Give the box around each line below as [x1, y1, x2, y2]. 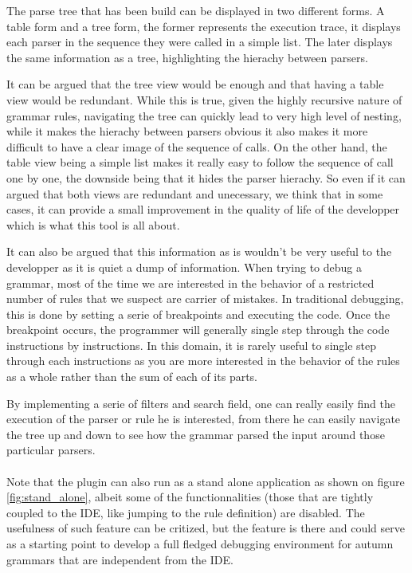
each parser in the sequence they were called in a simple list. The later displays [6, 33, 393, 50]
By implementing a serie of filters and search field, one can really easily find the [6, 394, 395, 411]
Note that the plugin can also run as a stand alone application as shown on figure [6, 473, 405, 489]
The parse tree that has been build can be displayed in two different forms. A [6, 2, 385, 18]
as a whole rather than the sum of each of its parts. [6, 368, 258, 385]
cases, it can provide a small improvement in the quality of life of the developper [6, 201, 400, 218]
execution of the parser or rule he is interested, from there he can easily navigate [6, 410, 401, 427]
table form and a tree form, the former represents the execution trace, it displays [6, 18, 401, 34]
